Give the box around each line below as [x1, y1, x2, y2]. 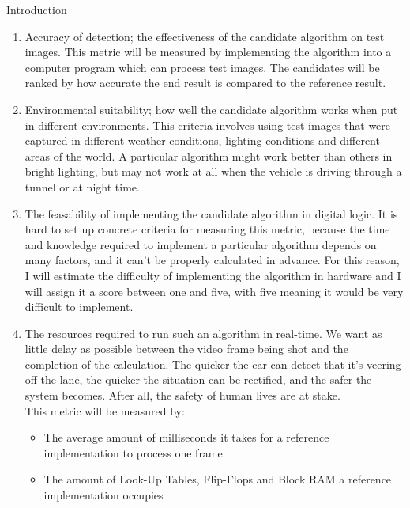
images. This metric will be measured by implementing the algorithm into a [24, 44, 392, 60]
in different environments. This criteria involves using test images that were [24, 116, 391, 133]
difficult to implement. [24, 298, 134, 315]
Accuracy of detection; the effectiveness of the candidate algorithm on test [24, 28, 385, 44]
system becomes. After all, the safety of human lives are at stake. [24, 387, 340, 404]
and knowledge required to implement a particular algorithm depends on [24, 236, 377, 252]
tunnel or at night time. [24, 178, 140, 195]
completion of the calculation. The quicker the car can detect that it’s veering [24, 355, 401, 372]
